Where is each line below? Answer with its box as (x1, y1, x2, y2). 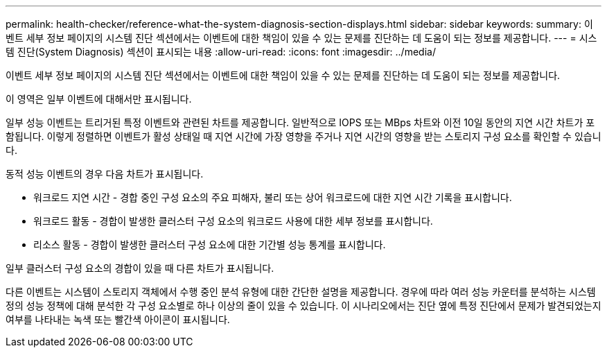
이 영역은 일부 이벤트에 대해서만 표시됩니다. (6, 93, 192, 105)
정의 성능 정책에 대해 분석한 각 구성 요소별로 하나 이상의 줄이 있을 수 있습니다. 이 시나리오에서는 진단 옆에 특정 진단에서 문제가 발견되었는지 (6, 300, 601, 311)
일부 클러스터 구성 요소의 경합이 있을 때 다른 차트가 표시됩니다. (6, 262, 274, 274)
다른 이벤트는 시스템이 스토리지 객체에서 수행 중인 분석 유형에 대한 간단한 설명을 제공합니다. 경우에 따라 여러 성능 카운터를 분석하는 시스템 (6, 286, 596, 298)
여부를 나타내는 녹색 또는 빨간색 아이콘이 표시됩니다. (6, 313, 230, 325)
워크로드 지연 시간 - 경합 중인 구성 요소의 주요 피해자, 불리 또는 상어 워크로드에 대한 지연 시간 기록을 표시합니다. (33, 191, 512, 203)
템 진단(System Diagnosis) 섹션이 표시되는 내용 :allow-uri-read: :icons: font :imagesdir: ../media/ (6, 46, 436, 58)
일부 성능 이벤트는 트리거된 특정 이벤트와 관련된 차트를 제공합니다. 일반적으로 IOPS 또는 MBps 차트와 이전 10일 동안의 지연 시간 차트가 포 (6, 117, 595, 128)
